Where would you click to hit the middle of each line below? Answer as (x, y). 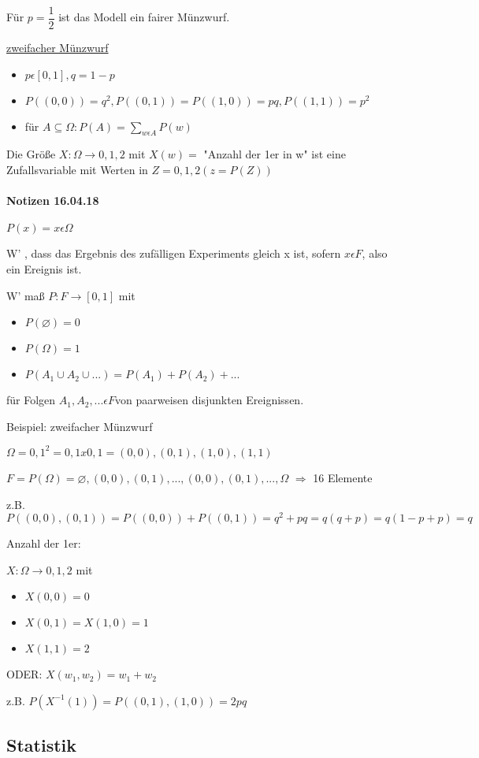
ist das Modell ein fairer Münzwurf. (144, 17)
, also (375, 253)
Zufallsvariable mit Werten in (77, 170)
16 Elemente (343, 477)
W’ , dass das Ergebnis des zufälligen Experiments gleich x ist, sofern (174, 253)
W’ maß (26, 295)
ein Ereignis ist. (44, 269)
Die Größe (31, 154)
